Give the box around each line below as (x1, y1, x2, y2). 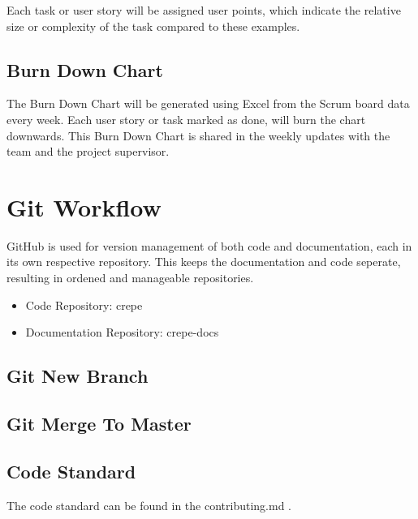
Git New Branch (6, 363, 149, 388)
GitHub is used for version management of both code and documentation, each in (6, 237, 412, 254)
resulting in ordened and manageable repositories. (6, 269, 254, 286)
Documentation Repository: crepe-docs (25, 324, 219, 341)
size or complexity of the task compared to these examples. (6, 17, 300, 34)
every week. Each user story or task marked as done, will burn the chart (6, 110, 366, 127)
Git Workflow (6, 190, 162, 223)
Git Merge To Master (6, 411, 192, 436)
